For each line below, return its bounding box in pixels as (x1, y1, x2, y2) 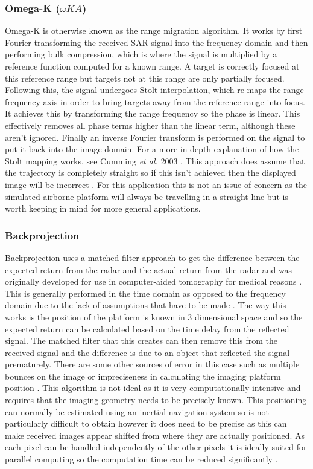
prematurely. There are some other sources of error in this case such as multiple (5, 358, 300, 370)
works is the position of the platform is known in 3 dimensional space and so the (5, 310, 303, 323)
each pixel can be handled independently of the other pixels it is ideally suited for (5, 441, 307, 453)
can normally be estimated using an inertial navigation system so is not (5, 405, 270, 418)
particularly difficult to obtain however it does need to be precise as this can (5, 417, 287, 430)
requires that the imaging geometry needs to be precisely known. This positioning (5, 393, 307, 406)
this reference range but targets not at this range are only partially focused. (5, 71, 285, 84)
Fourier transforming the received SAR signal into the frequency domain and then (5, 36, 308, 48)
